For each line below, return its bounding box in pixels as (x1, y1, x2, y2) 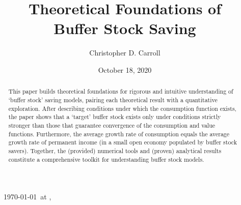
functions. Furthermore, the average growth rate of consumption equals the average (8, 129, 230, 138)
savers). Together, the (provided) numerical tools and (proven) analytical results (8, 146, 222, 155)
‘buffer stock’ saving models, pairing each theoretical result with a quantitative (8, 95, 218, 104)
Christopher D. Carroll (89, 47, 160, 58)
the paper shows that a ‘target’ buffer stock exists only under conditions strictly (8, 112, 221, 121)
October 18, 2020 (98, 64, 152, 75)
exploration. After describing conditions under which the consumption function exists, (8, 104, 236, 112)
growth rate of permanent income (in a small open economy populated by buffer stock (8, 138, 237, 147)
